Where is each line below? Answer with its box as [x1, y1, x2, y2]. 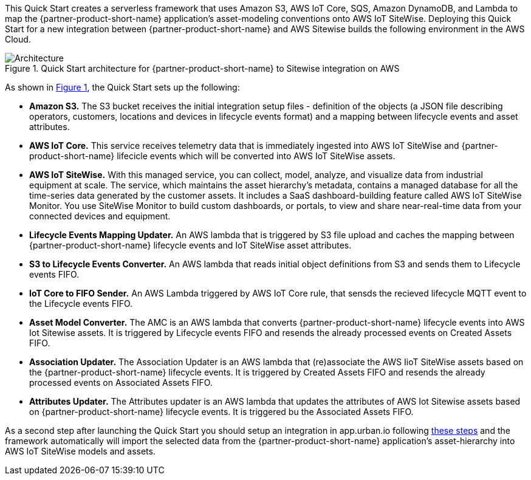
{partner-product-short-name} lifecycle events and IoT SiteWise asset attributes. [29, 240, 352, 250]
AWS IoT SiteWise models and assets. [5, 446, 156, 456]
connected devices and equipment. [29, 211, 171, 221]
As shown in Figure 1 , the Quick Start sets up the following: [5, 82, 240, 92]
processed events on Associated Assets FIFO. [29, 377, 213, 388]
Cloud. [5, 34, 31, 44]
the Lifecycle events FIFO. [29, 298, 133, 309]
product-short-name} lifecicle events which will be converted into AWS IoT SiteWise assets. [29, 151, 396, 161]
